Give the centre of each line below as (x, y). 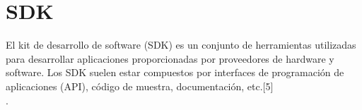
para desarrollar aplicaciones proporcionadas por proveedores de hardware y (170, 58)
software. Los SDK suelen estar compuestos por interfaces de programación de (175, 72)
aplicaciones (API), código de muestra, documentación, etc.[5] (140, 86)
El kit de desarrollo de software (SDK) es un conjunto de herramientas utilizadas (181, 45)
